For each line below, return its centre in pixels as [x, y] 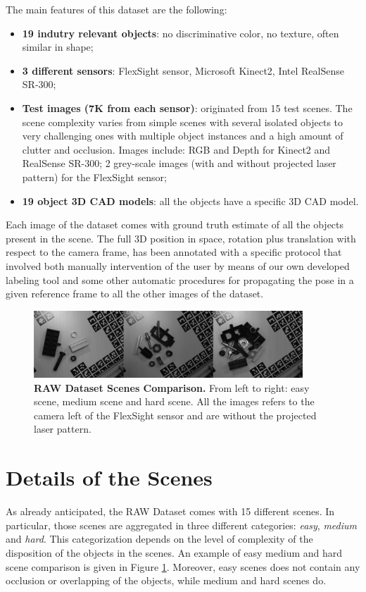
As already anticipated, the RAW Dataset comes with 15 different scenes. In [170, 511]
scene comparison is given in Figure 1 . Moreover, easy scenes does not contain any [183, 566]
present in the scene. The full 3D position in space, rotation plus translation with [181, 238]
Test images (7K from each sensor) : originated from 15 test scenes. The [187, 107]
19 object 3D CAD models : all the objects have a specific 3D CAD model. [190, 201]
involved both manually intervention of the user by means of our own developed [178, 265]
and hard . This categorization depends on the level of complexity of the [159, 539]
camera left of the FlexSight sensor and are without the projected [175, 415]
